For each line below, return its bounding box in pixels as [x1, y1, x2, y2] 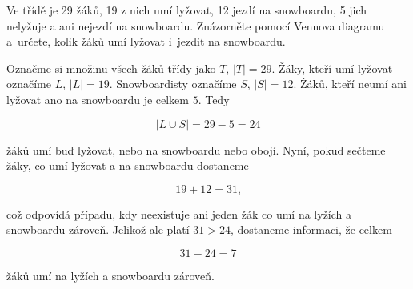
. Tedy [198, 90, 230, 107]
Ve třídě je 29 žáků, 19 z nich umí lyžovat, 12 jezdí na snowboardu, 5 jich [6, 2, 367, 18]
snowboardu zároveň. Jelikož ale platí [6, 221, 190, 238]
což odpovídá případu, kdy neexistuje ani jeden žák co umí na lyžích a [6, 205, 352, 222]
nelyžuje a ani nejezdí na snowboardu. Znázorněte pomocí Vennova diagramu [6, 17, 385, 34]
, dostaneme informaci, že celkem [230, 221, 392, 238]
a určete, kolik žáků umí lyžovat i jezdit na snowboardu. [6, 33, 286, 50]
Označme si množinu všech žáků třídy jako [6, 59, 216, 76]
